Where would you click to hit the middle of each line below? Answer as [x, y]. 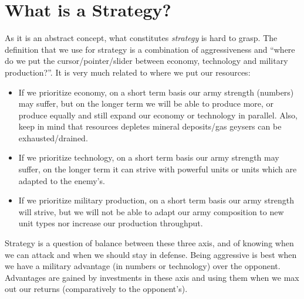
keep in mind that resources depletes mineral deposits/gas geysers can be [150, 126]
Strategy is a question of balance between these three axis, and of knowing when [149, 243]
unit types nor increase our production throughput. [111, 223]
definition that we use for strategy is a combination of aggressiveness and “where [150, 49]
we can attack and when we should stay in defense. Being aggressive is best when [151, 254]
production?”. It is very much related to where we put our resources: [128, 72]
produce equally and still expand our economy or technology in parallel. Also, [158, 115]
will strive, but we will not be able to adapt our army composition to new [151, 211]
